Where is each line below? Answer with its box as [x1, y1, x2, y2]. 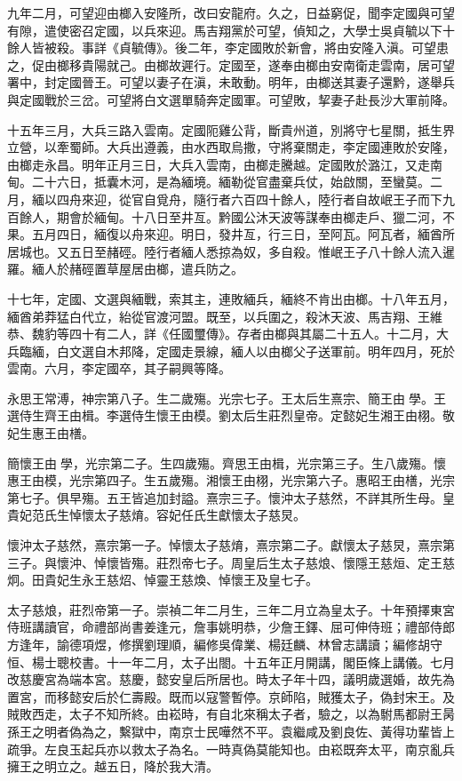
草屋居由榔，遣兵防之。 [106, 259, 243, 278]
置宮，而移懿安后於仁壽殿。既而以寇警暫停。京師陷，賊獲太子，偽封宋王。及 [7, 687, 455, 705]
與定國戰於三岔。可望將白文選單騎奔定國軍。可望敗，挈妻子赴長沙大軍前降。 [7, 90, 455, 108]
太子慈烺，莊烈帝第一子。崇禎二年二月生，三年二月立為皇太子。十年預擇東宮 [7, 600, 455, 618]
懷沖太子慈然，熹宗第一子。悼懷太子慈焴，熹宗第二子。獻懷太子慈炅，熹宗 [7, 536, 442, 554]
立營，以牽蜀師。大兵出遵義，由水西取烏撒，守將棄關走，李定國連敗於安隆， [7, 138, 455, 156]
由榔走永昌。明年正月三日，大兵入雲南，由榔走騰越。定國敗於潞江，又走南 [7, 155, 442, 173]
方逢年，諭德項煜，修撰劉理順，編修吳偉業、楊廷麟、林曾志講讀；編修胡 [7, 635, 430, 653]
